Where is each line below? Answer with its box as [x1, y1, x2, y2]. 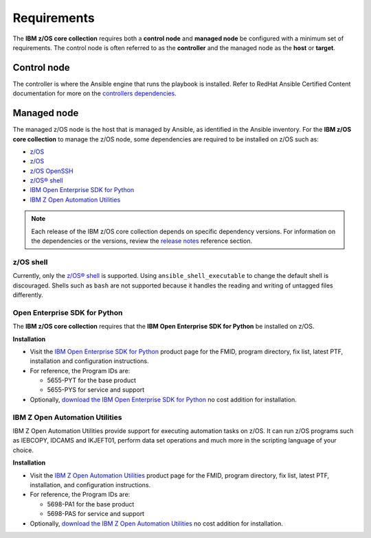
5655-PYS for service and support [47, 386, 145, 394]
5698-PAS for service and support [47, 510, 144, 518]
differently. [12, 290, 44, 299]
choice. [12, 446, 34, 454]
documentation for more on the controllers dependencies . [12, 89, 177, 97]
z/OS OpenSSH [30, 167, 74, 175]
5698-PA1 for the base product [47, 500, 135, 508]
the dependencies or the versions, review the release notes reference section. [31, 237, 253, 245]
